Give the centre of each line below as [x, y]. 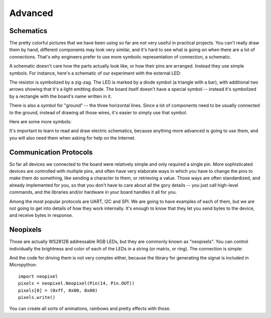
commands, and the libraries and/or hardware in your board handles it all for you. [93, 192]
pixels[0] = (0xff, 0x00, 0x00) [58, 290]
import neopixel [38, 276]
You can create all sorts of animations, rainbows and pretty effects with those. [90, 308]
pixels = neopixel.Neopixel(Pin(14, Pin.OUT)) [77, 283]
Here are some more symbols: [40, 121]
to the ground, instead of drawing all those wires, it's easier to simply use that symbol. [98, 112]
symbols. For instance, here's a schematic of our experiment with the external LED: [95, 73]
